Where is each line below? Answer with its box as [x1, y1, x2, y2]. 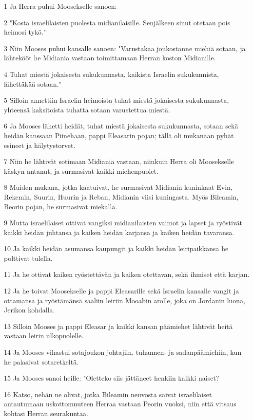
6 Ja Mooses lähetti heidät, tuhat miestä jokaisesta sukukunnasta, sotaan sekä [4, 121, 238, 131]
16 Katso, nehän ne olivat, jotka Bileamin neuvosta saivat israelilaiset [4, 389, 212, 399]
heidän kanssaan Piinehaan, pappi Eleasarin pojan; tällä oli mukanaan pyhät [4, 130, 234, 140]
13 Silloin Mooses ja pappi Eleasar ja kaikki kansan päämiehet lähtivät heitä [4, 321, 233, 331]
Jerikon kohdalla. [4, 305, 55, 315]
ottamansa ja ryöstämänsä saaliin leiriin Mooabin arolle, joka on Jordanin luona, [4, 295, 246, 305]
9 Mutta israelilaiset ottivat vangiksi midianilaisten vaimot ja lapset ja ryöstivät [4, 218, 242, 228]
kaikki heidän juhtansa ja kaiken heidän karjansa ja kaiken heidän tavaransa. [4, 227, 234, 237]
